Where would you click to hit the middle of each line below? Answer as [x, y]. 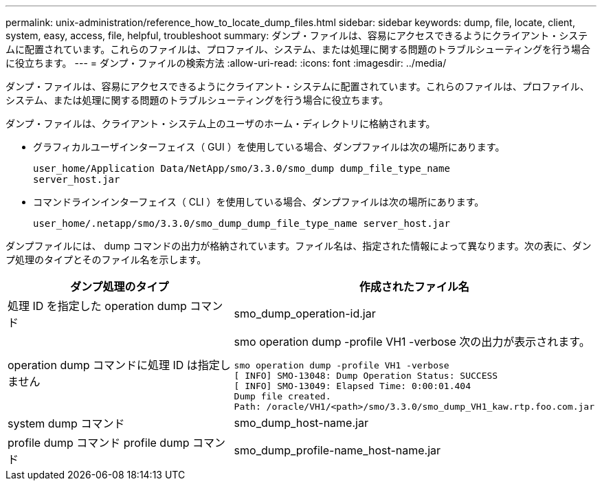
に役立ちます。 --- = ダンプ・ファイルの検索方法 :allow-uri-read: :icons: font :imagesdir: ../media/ [226, 63]
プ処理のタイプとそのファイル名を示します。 [106, 259]
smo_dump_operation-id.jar [305, 313]
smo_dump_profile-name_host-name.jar [337, 450]
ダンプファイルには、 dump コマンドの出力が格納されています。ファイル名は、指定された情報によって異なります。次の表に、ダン [299, 246]
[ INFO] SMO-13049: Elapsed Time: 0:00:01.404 [352, 386]
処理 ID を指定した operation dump [97, 306]
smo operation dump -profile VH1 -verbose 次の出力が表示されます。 [412, 342]
